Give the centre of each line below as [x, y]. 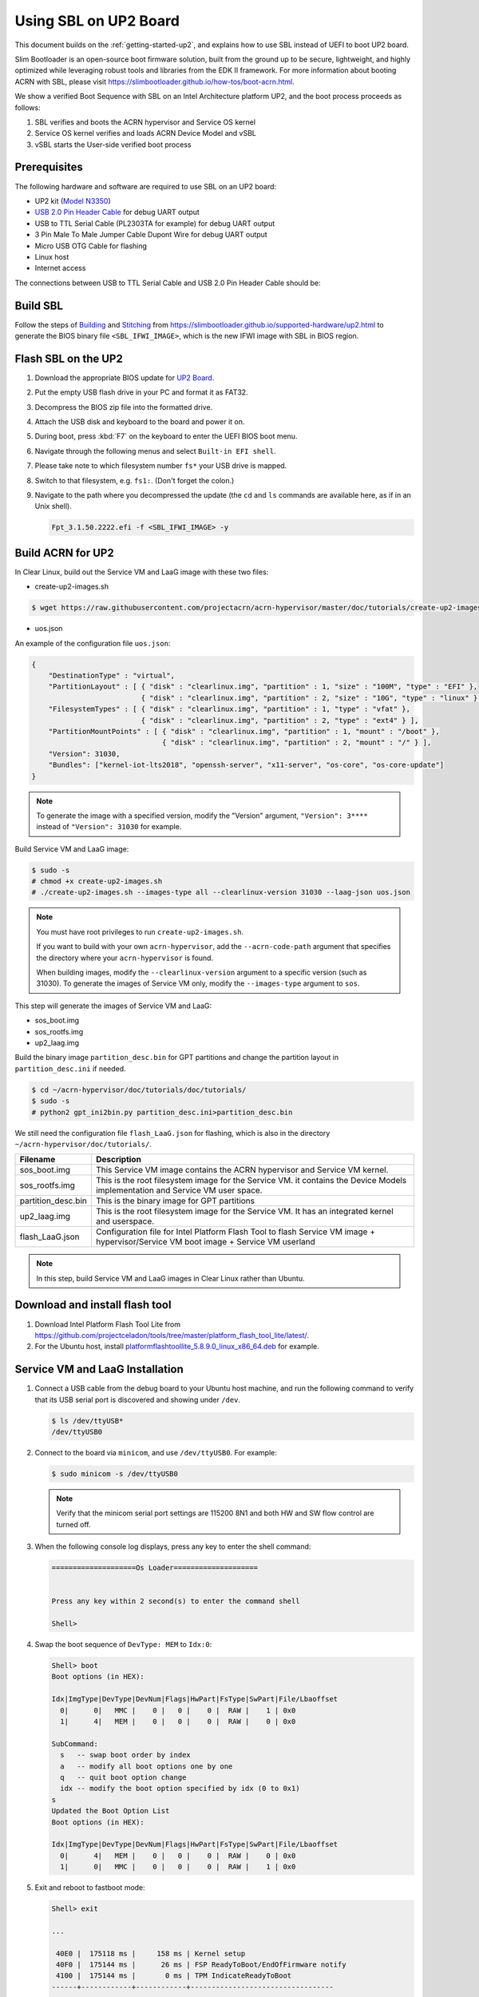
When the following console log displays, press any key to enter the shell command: [173, 1546]
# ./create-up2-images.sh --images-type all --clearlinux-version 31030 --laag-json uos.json [221, 892]
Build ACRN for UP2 [65, 552]
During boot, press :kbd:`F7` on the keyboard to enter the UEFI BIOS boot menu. [166, 436]
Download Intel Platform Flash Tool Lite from [108, 1324]
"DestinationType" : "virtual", [112, 676]
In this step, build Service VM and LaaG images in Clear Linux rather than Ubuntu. [170, 1278]
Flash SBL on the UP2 [69, 358]
